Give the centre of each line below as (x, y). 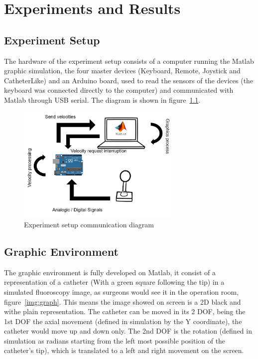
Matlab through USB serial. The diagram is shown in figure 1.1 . (102, 99)
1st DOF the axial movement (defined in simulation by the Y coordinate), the (123, 321)
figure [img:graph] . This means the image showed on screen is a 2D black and (123, 301)
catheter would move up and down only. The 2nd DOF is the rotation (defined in (128, 331)
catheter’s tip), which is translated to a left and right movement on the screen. (124, 350)
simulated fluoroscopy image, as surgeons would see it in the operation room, (122, 291)
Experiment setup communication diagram (89, 224)
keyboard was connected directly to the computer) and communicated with (119, 90)
